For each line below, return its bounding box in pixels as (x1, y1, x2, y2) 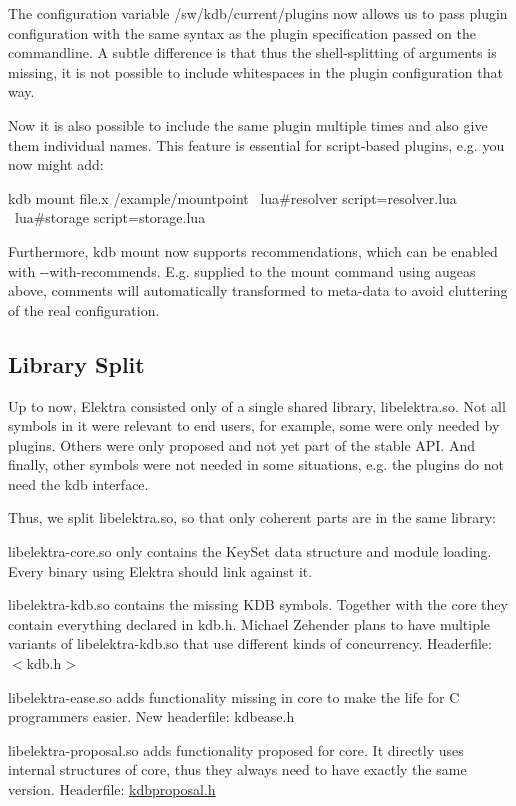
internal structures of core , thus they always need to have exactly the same (8, 759, 467, 780)
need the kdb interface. (8, 473, 149, 494)
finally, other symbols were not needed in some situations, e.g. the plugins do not (8, 454, 504, 475)
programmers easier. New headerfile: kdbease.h (8, 706, 295, 727)
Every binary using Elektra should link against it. (8, 560, 313, 581)
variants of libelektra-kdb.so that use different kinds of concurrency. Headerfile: (8, 633, 492, 654)
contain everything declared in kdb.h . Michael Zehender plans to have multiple (8, 613, 491, 634)
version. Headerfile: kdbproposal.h (8, 779, 216, 800)
